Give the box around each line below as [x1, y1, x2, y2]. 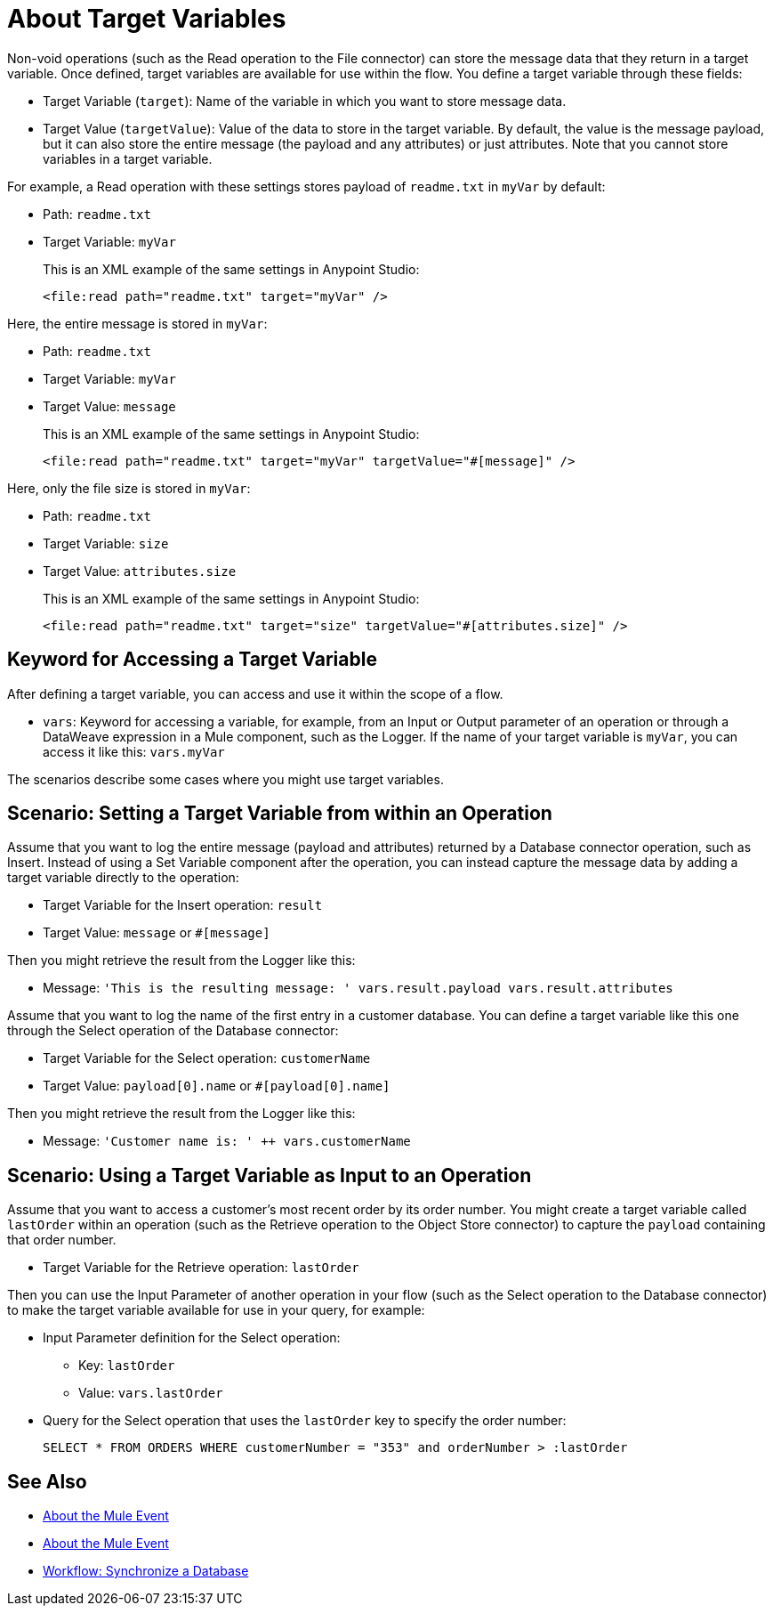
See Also [7, 1470, 87, 1493]
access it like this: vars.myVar [43, 743, 225, 759]
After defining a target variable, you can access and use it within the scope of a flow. [7, 685, 503, 701]
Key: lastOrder [78, 1358, 175, 1374]
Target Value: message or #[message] [43, 925, 270, 941]
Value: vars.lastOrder [78, 1385, 223, 1401]
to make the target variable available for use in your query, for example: [7, 1302, 425, 1318]
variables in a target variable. [43, 150, 213, 166]
